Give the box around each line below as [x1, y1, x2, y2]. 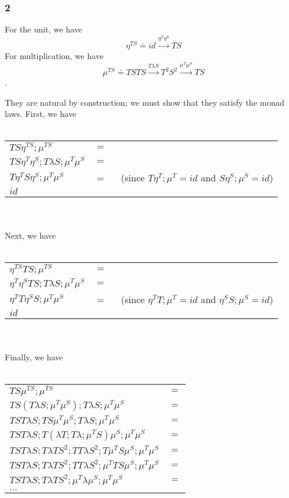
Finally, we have [5, 351, 63, 363]
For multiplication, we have [5, 50, 104, 62]
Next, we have [5, 229, 56, 242]
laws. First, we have [5, 108, 76, 120]
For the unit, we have [5, 23, 82, 35]
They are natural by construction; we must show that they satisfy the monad [5, 96, 284, 108]
